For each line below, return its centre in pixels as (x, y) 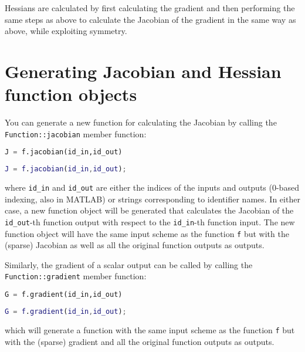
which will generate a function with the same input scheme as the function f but (150, 329)
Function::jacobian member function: (76, 133)
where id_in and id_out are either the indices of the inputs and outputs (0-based (152, 187)
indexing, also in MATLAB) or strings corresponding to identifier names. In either (152, 199)
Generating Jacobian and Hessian (143, 71)
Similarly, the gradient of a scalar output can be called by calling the (129, 264)
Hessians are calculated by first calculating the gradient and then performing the (150, 8)
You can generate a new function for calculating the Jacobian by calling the (141, 122)
